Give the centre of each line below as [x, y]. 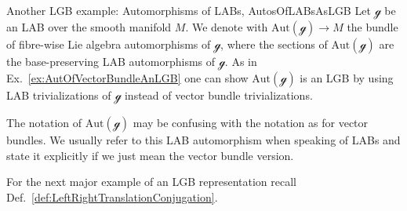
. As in [241, 61]
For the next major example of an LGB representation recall [152, 182]
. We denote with [227, 27]
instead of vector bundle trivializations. [218, 95]
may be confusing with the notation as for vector [251, 122]
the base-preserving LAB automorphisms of [111, 61]
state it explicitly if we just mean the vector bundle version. [150, 155]
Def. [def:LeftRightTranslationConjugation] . [112, 196]
